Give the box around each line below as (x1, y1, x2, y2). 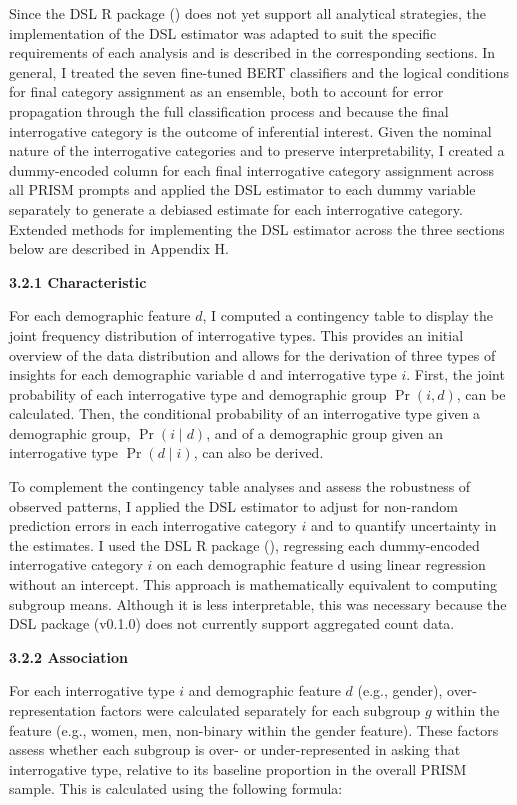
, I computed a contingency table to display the (202, 305, 494, 326)
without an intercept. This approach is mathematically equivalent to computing (9, 574, 497, 595)
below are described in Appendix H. (9, 238, 229, 259)
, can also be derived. (193, 442, 324, 463)
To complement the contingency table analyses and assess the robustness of (9, 476, 471, 497)
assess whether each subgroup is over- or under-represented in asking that (9, 739, 461, 760)
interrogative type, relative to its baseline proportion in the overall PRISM (9, 758, 467, 779)
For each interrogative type (9, 680, 175, 701)
